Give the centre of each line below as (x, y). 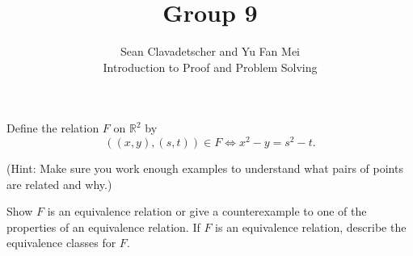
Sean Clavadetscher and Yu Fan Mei (210, 51)
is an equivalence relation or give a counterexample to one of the (207, 211)
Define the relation (53, 128)
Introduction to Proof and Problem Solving (210, 67)
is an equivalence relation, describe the (311, 227)
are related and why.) (59, 184)
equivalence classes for (61, 243)
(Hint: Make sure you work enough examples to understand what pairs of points (205, 168)
